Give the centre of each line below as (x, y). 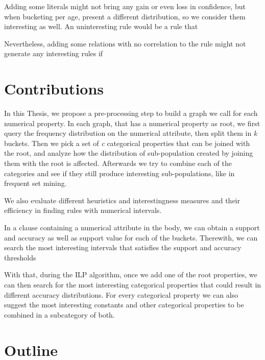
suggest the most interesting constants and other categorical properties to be (124, 305)
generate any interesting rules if (54, 53)
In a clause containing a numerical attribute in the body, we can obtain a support (132, 227)
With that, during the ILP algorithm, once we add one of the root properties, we (131, 274)
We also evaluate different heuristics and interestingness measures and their (122, 200)
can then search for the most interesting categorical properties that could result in (133, 284)
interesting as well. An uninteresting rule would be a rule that (101, 26)
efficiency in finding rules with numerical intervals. (83, 210)
